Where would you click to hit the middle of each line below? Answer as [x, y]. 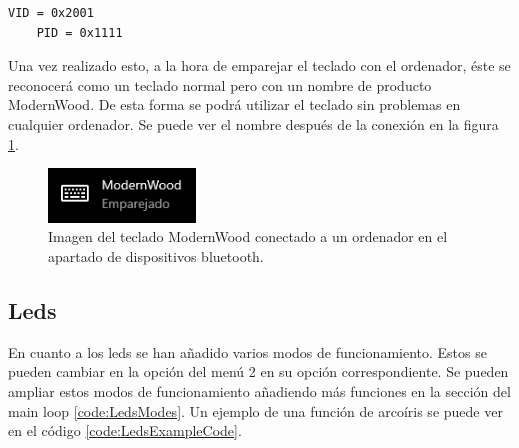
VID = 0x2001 [51, 13]
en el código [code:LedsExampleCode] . [125, 430]
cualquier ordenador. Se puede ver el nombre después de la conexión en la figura [253, 123]
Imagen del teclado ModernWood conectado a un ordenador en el [248, 236]
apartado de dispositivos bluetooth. [156, 256]
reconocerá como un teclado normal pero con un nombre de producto [220, 84]
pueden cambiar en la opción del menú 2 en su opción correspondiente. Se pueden [258, 371]
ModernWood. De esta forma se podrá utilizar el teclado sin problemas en [234, 104]
